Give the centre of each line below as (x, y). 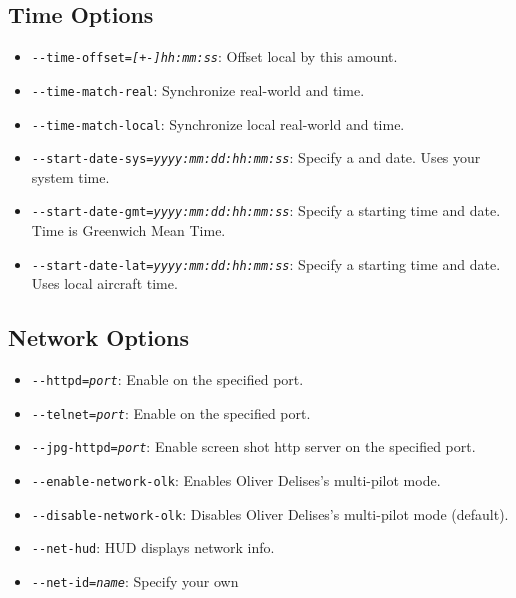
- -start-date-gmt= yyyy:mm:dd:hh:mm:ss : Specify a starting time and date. (266, 210)
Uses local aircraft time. (104, 283)
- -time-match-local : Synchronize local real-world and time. (218, 123)
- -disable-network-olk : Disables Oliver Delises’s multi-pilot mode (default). (270, 513)
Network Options (98, 337)
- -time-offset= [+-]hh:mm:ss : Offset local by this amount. (214, 56)
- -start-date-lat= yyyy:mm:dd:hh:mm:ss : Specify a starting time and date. (266, 263)
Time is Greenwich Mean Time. (128, 230)
